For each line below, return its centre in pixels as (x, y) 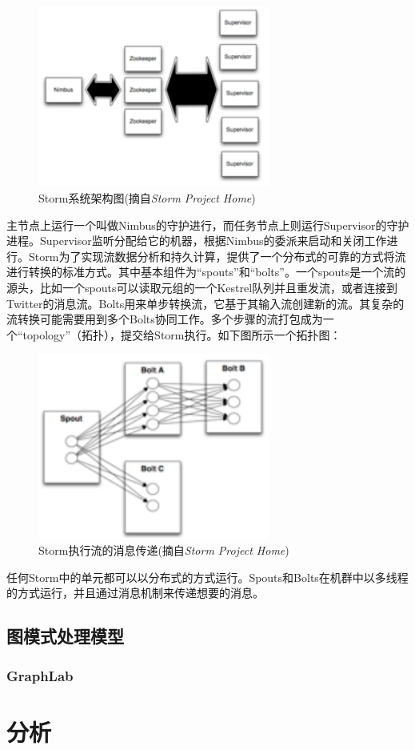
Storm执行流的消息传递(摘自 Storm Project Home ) (164, 550)
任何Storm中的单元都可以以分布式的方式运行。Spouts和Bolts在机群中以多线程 (207, 577)
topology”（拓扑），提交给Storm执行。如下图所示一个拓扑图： (182, 334)
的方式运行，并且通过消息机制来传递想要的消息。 (135, 593)
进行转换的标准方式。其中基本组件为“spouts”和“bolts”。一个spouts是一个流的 (206, 272)
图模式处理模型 (65, 636)
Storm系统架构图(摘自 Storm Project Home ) (147, 197)
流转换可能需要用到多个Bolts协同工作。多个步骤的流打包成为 (165, 319)
